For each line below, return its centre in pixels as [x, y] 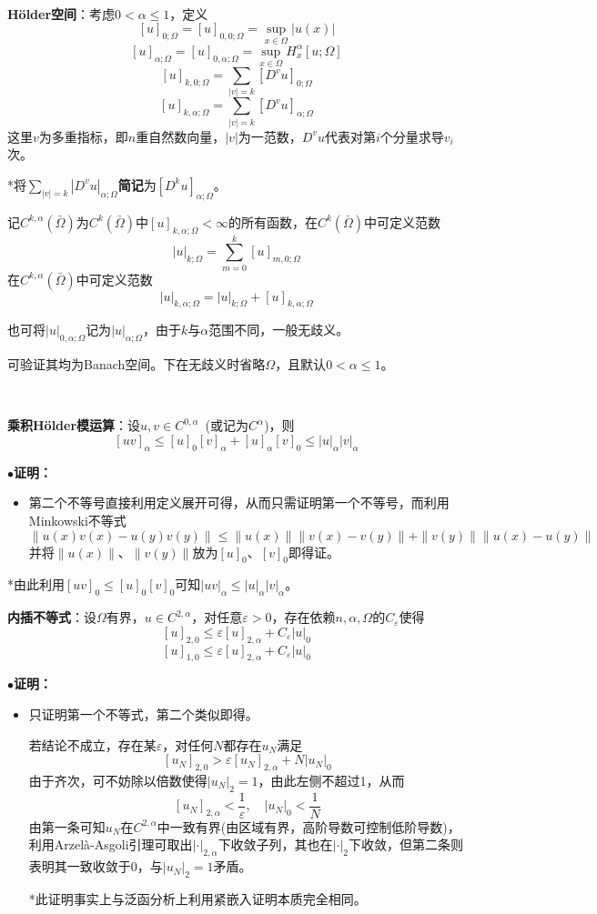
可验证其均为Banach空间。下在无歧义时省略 [137, 364]
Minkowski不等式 [77, 521]
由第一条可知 [67, 826]
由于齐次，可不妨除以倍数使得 [118, 780]
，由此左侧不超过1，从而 [331, 780]
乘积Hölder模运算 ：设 [74, 425]
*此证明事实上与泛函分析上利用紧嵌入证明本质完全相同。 [197, 899]
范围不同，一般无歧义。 [279, 330]
